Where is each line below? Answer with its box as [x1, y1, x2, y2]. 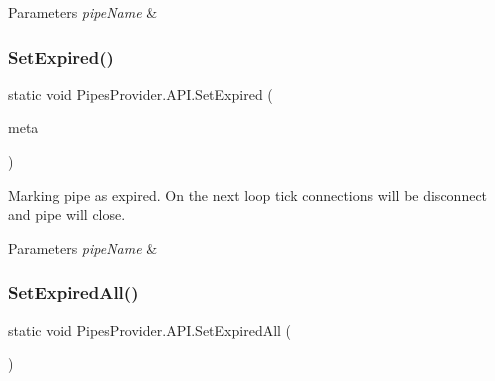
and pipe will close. [8, 204, 126, 225]
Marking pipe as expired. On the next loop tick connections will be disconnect [8, 184, 488, 205]
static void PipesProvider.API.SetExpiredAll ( [8, 319, 292, 340]
